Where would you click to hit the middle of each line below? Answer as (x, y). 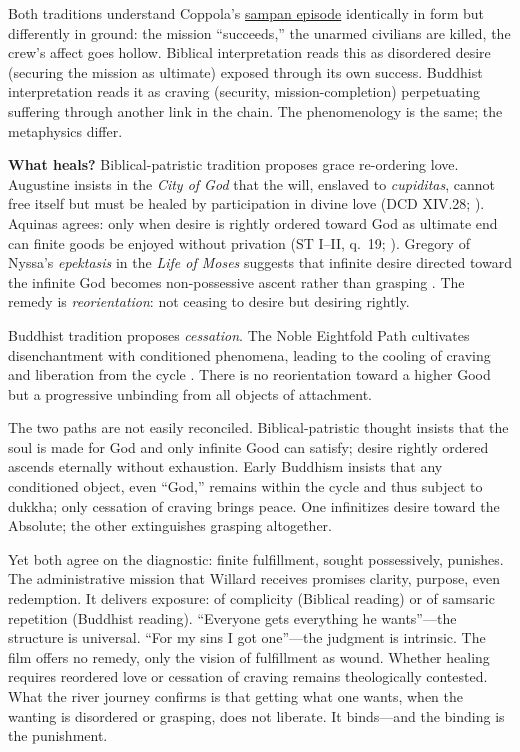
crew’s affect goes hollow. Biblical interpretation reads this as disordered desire (249, 52)
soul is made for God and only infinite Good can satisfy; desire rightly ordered (248, 446)
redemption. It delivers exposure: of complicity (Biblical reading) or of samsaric (251, 598)
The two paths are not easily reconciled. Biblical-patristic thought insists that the (258, 427)
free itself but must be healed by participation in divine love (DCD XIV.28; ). (246, 203)
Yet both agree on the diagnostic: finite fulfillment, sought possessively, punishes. (256, 558)
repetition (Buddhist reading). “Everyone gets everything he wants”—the (232, 617)
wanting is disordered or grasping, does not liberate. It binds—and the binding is (256, 715)
